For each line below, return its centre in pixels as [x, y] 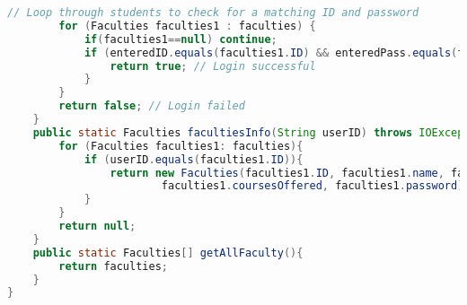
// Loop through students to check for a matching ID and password [213, 13]
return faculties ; [113, 266]
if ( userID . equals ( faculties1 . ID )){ [194, 159]
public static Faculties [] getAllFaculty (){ [168, 253]
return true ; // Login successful [213, 66]
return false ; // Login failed [152, 106]
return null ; [97, 226]
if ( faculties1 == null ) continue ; [181, 39]
